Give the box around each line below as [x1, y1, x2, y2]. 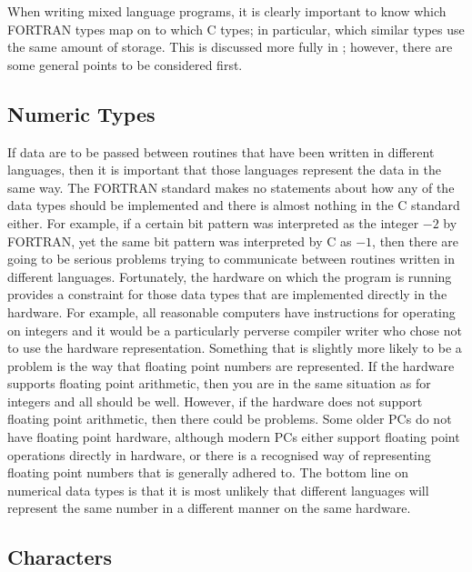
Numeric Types [7, 99, 156, 127]
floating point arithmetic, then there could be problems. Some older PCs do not [7, 409, 452, 428]
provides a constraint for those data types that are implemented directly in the [7, 285, 447, 304]
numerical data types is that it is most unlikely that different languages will [7, 480, 429, 499]
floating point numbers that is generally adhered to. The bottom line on [7, 463, 408, 482]
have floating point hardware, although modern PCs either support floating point [7, 427, 460, 447]
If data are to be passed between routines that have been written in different [7, 142, 435, 161]
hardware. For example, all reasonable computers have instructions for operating [7, 302, 456, 321]
